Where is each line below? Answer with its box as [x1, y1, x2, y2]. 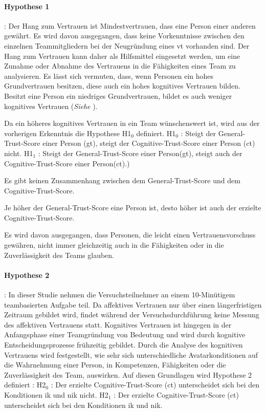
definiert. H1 [136, 127, 176, 138]
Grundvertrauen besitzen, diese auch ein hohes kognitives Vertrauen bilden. [4, 80, 240, 91]
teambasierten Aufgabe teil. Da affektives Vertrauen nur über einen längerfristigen [4, 299, 262, 310]
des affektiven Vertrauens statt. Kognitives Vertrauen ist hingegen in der [4, 319, 232, 330]
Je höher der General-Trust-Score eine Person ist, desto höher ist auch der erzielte [4, 202, 261, 213]
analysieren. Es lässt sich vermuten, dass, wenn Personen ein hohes [4, 70, 214, 81]
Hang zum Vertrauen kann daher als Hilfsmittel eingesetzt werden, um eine [4, 50, 240, 61]
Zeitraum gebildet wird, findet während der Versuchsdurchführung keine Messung [4, 309, 259, 320]
